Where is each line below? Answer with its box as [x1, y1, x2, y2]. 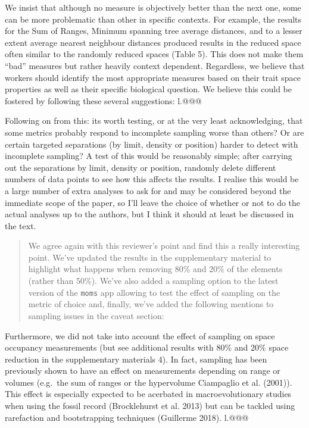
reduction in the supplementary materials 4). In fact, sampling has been [5, 352, 267, 365]
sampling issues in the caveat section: [28, 309, 164, 321]
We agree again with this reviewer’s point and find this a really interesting [28, 239, 300, 252]
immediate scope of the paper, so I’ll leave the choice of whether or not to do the [5, 196, 301, 208]
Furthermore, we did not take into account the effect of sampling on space [5, 329, 275, 342]
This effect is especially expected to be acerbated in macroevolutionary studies [5, 388, 292, 400]
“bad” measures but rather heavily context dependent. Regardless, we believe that [5, 59, 305, 71]
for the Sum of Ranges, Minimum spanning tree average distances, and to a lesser [5, 24, 302, 37]
